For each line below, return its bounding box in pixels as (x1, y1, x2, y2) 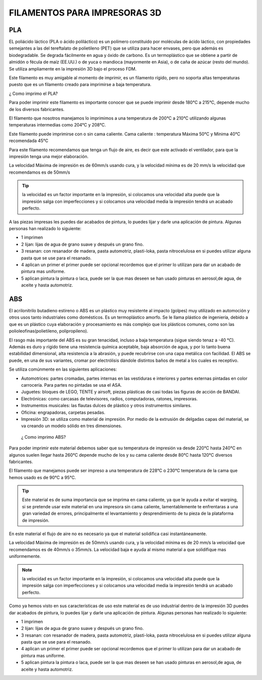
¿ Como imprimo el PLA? (9, 90, 58, 96)
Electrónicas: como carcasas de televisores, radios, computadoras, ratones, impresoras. (21, 395, 198, 401)
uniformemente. (9, 554, 41, 559)
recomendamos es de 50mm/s (9, 169, 70, 175)
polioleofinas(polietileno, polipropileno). (9, 328, 88, 334)
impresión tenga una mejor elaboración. (9, 153, 89, 159)
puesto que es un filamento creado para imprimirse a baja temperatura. (9, 82, 151, 88)
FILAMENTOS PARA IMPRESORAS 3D (9, 7, 162, 18)
